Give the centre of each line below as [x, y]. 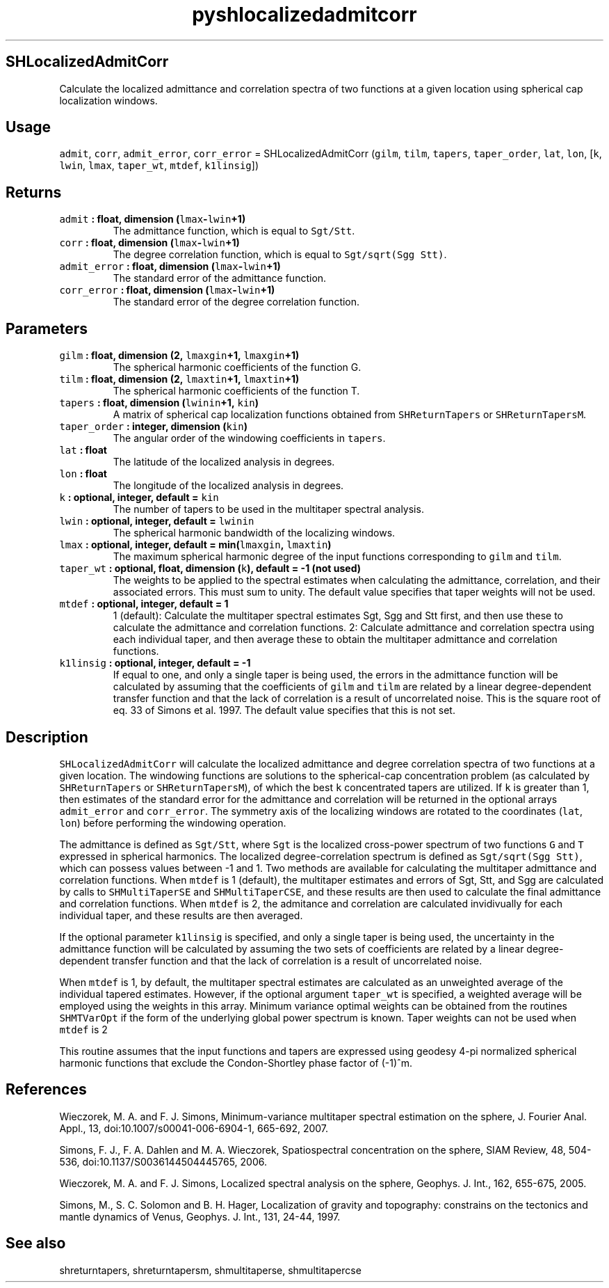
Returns [34, 192]
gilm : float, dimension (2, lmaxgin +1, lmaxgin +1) [179, 356]
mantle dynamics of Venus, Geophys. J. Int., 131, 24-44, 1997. [200, 1216]
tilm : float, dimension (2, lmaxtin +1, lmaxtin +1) [179, 379]
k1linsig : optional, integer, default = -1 [155, 663]
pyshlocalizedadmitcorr [304, 15]
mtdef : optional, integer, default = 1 [144, 604]
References [46, 1090]
